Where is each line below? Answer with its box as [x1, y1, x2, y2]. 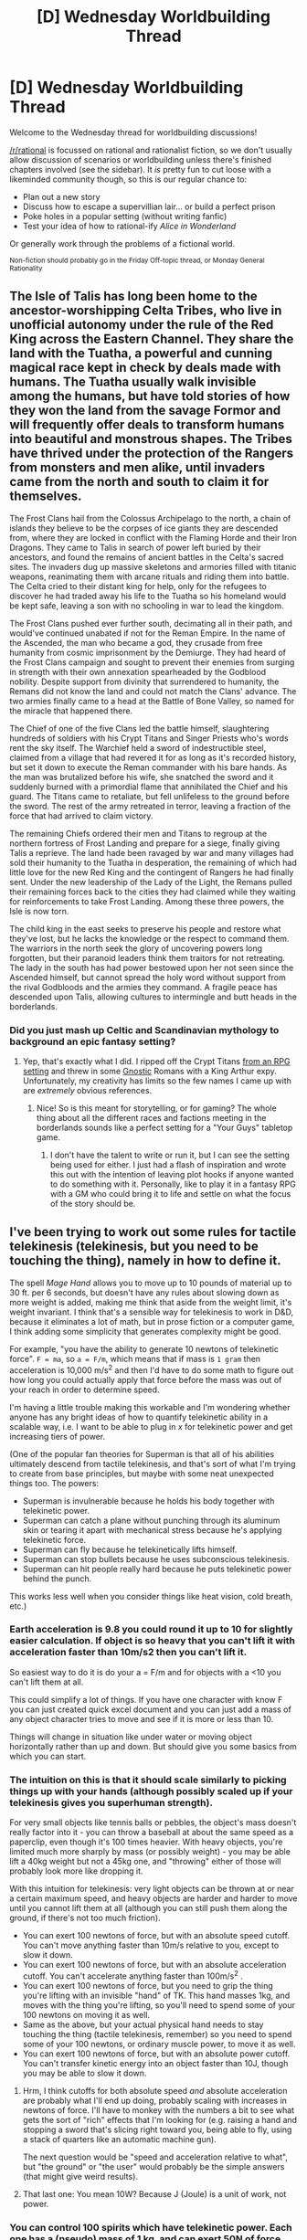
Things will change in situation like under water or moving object [9, 1731, 253, 1742]
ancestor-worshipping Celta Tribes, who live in [9, 303, 282, 319]
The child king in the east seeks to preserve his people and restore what [9, 923, 281, 934]
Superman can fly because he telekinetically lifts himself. [22, 1544, 238, 1555]
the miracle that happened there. [9, 705, 133, 716]
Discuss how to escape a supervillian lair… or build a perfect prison [22, 201, 276, 212]
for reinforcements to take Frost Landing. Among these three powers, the [9, 895, 285, 906]
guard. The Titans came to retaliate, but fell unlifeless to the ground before [9, 790, 290, 801]
